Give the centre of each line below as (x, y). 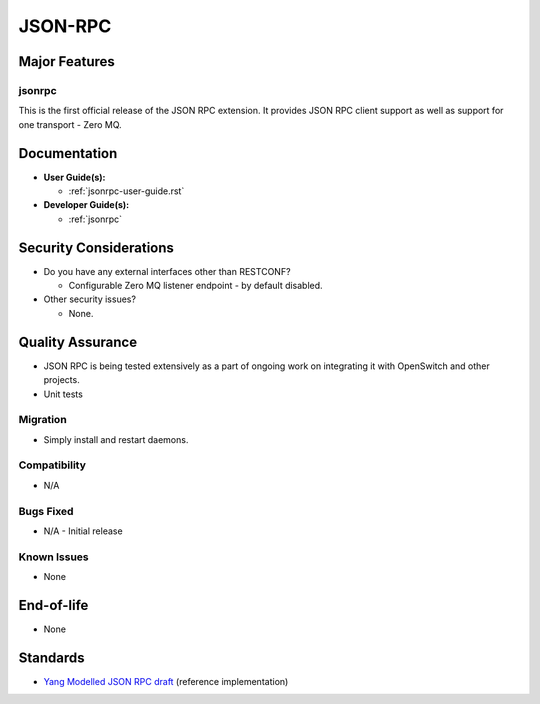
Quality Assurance (78, 341)
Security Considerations (96, 247)
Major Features (66, 61)
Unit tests (63, 394)
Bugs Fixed (46, 511)
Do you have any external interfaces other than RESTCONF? (167, 271)
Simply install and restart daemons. (116, 439)
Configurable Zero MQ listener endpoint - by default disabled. (196, 286)
